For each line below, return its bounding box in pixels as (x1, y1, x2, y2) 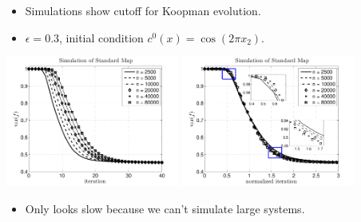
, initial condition (59, 29, 144, 46)
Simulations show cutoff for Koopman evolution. (25, 2, 261, 18)
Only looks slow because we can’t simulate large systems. (25, 200, 305, 216)
